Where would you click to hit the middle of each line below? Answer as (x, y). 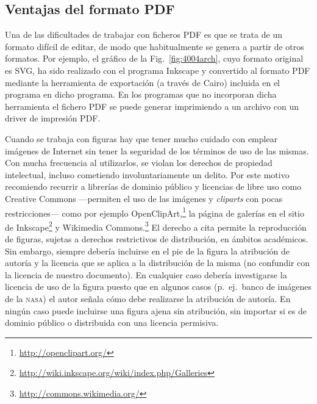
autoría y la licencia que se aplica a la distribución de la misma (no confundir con (158, 263)
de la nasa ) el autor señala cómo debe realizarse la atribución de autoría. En (148, 298)
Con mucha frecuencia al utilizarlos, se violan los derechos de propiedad (139, 163)
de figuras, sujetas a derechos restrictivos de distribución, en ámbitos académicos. (157, 239)
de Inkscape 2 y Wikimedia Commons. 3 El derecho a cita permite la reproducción (156, 226)
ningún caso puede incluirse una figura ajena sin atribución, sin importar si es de (156, 310)
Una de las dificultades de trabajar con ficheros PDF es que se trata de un (144, 34)
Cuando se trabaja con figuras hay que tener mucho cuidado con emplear (141, 138)
